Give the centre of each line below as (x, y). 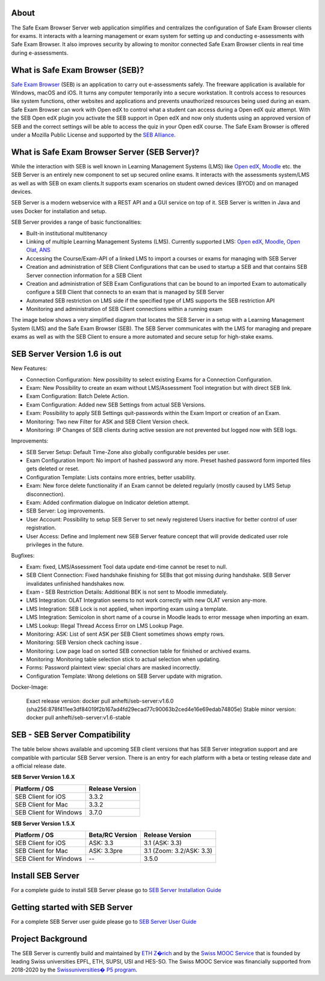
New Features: (29, 368)
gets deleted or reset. (53, 469)
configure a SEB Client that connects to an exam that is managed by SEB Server (125, 292)
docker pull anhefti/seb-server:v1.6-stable (78, 718)
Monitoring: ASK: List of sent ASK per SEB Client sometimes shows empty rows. (125, 634)
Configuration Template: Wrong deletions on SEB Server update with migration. (124, 676)
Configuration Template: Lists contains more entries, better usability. (111, 477)
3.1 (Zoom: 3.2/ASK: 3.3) (178, 851)
